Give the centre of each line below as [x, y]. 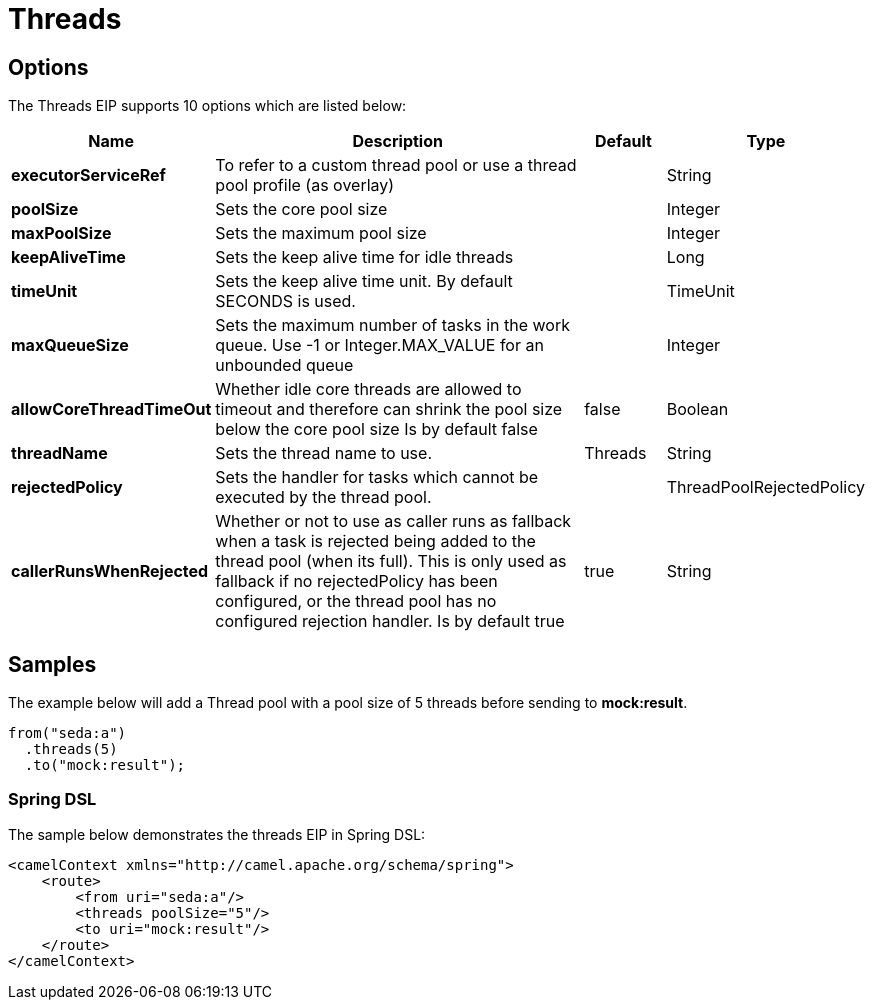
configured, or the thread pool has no [356, 601]
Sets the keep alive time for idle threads [364, 257]
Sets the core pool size [301, 209]
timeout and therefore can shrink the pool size [389, 409]
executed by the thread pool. [323, 497]
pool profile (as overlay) [305, 185]
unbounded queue [284, 365]
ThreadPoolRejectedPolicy [765, 487]
